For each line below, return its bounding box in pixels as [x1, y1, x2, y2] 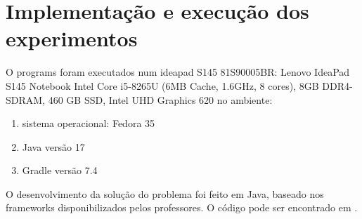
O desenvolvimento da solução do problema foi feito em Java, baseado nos [6, 186, 324, 201]
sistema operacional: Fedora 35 [22, 116, 155, 131]
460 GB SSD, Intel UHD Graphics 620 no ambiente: [48, 92, 273, 107]
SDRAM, [6, 92, 46, 107]
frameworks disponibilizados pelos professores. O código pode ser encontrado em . [6, 200, 358, 215]
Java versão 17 [22, 139, 85, 154]
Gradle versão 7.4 [22, 163, 98, 178]
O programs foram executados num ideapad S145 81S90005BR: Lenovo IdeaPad [6, 65, 350, 79]
